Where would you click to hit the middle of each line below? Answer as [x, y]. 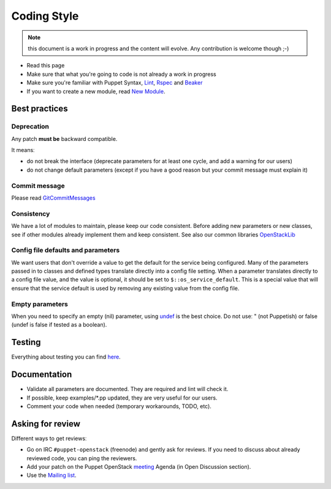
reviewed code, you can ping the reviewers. [82, 458]
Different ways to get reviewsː [49, 438]
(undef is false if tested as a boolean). [59, 325]
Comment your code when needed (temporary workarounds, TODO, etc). [119, 406]
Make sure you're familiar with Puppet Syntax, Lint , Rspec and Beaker [115, 83]
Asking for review [46, 424]
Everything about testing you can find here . [66, 357]
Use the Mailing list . [51, 476]
